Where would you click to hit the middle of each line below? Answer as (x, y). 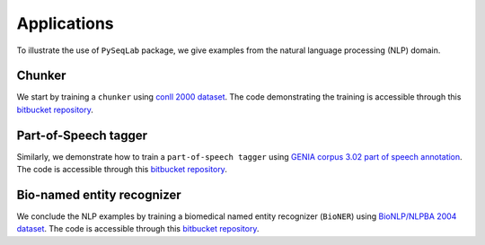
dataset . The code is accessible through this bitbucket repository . (138, 229)
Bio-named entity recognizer (99, 194)
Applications (65, 23)
